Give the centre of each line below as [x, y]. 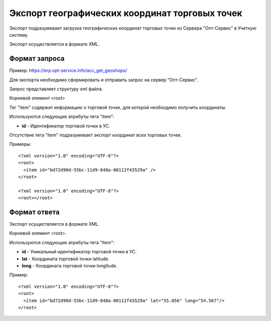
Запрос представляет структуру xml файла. [56, 89]
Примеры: [20, 144]
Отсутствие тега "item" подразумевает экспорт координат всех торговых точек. [96, 135]
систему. [19, 35]
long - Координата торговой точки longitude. [70, 265]
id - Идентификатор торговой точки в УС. [66, 126]
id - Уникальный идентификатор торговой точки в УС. [79, 252]
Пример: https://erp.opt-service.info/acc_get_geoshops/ [68, 71]
